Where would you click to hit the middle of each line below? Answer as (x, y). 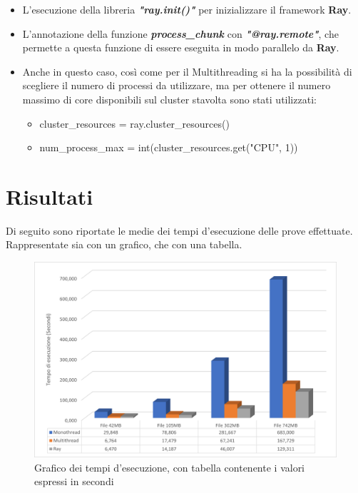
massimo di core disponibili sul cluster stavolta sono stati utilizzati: (169, 99)
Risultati (50, 196)
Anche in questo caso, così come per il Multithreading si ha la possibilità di (187, 71)
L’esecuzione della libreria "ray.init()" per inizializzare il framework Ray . (187, 9)
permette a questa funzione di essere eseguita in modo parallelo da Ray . (181, 47)
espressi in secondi (74, 481)
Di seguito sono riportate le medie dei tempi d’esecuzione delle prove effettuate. (179, 230)
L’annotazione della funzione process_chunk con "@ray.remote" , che (180, 33)
